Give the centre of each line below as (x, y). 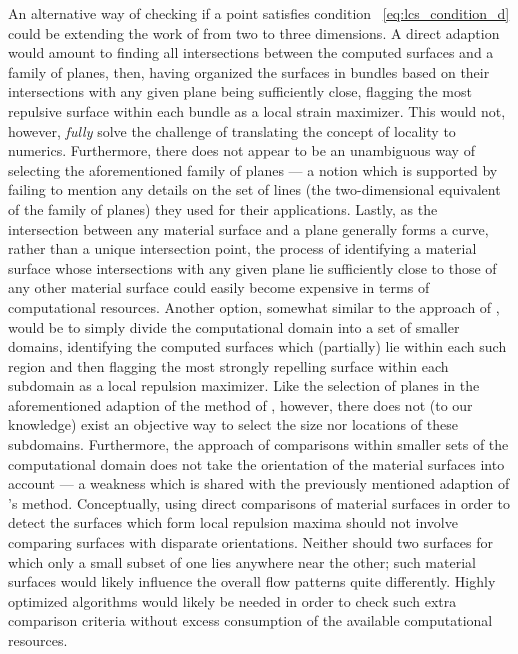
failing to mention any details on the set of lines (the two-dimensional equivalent (254, 189)
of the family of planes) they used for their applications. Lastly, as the (223, 208)
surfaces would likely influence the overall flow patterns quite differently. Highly (252, 581)
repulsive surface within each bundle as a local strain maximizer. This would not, (257, 110)
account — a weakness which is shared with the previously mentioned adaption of (259, 483)
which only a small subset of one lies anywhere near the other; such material (242, 561)
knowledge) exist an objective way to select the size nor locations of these (233, 424)
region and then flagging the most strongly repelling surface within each (228, 365)
